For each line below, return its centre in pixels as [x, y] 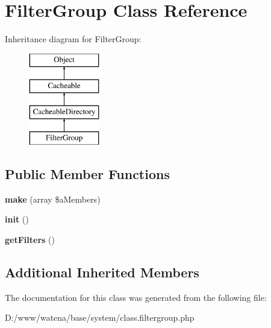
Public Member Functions [87, 173]
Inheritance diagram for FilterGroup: [73, 39]
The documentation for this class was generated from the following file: [136, 297]
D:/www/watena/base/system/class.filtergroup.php [100, 317]
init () [17, 219]
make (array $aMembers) [53, 199]
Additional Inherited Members [102, 272]
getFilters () [30, 239]
